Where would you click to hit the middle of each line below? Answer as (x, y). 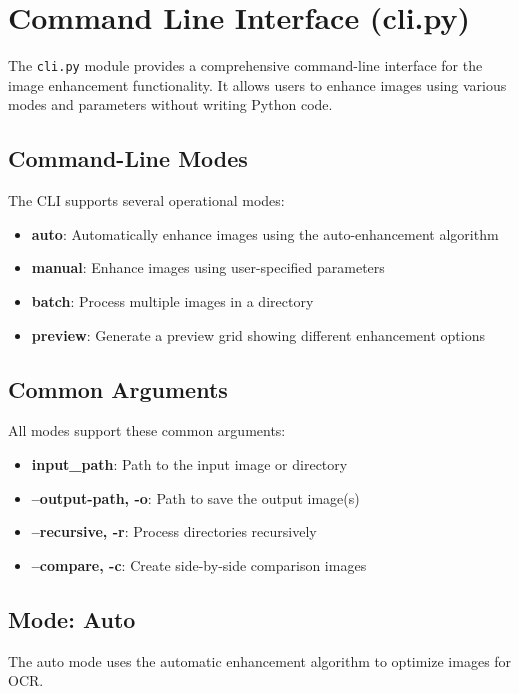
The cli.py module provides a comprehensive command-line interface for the (245, 65)
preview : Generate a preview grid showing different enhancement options (258, 334)
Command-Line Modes (128, 158)
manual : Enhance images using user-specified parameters (208, 267)
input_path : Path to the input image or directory (189, 463)
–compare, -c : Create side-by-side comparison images (199, 564)
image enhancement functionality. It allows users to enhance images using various (257, 84)
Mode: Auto (72, 618)
